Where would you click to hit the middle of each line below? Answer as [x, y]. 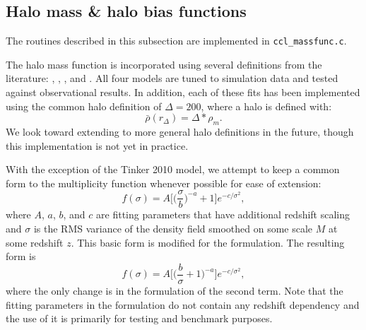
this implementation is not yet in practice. [97, 145]
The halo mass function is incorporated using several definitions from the [164, 64]
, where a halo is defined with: [266, 106]
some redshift [35, 242]
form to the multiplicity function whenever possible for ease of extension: [164, 183]
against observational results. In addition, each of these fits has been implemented [183, 92]
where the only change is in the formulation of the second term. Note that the [175, 290]
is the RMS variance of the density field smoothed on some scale [173, 229]
